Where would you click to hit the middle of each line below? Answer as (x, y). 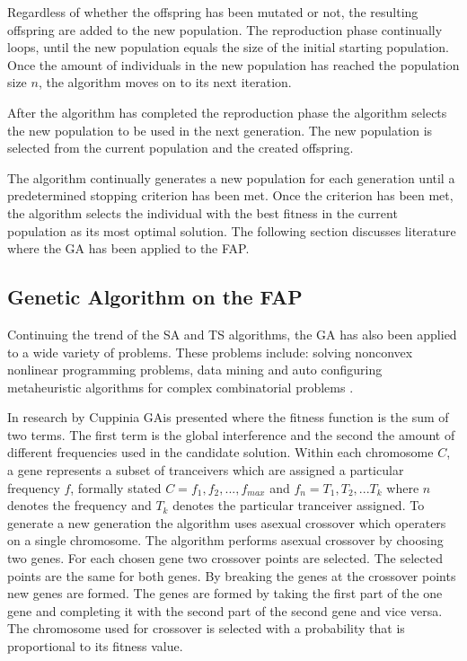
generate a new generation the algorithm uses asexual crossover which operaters (227, 522)
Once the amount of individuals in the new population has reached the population (233, 64)
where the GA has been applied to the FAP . (128, 248)
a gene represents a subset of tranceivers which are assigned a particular (206, 470)
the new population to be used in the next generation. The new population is (220, 130)
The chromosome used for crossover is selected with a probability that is (206, 628)
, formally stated (116, 487)
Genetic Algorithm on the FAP (155, 297)
